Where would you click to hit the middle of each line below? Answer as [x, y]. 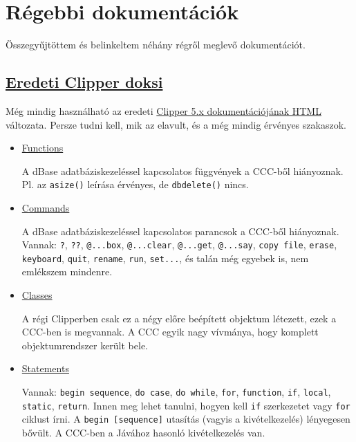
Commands [46, 207]
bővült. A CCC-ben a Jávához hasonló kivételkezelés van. [143, 432]
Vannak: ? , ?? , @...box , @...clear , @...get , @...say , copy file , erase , [179, 245]
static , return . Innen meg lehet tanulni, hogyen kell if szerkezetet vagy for [186, 405]
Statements [45, 368]
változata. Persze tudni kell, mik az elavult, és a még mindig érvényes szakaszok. [176, 124]
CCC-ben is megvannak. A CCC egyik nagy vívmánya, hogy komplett [170, 332]
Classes [37, 295]
